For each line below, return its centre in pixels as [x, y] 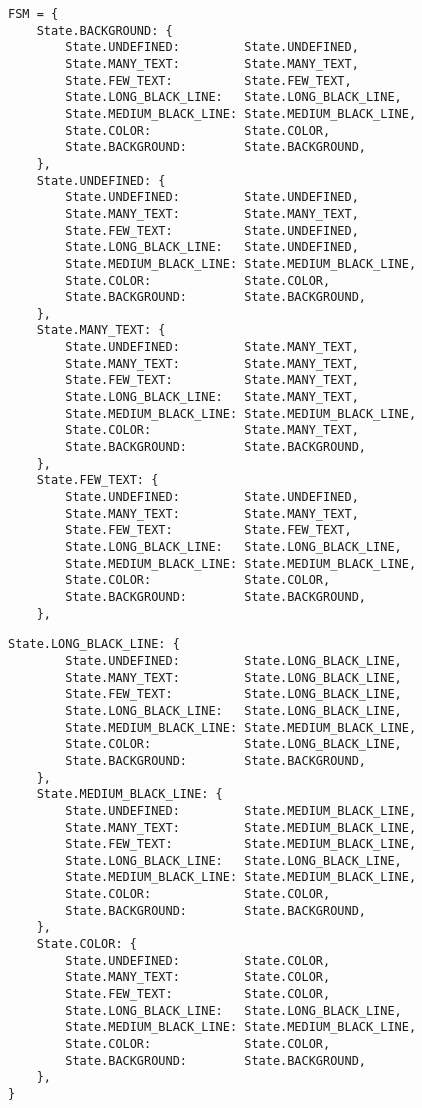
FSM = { [33, 14]
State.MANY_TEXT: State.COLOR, [198, 977]
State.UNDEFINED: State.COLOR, [198, 960]
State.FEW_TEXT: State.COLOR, [198, 994]
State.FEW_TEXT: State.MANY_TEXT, [212, 380]
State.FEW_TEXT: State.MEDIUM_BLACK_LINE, [241, 844]
